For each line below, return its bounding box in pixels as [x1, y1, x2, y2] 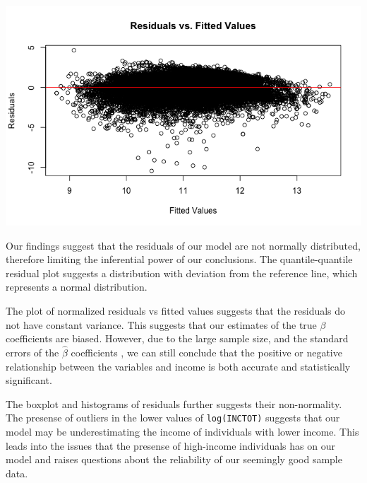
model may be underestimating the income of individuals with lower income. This [6, 424, 359, 439]
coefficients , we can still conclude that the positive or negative [71, 345, 342, 359]
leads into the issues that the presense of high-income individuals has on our [6, 438, 335, 453]
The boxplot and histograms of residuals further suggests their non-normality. [6, 396, 342, 411]
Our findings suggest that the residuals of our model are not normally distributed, [6, 238, 361, 252]
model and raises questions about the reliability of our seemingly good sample [6, 452, 342, 467]
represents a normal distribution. [6, 279, 148, 294]
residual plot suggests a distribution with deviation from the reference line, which [6, 265, 358, 280]
